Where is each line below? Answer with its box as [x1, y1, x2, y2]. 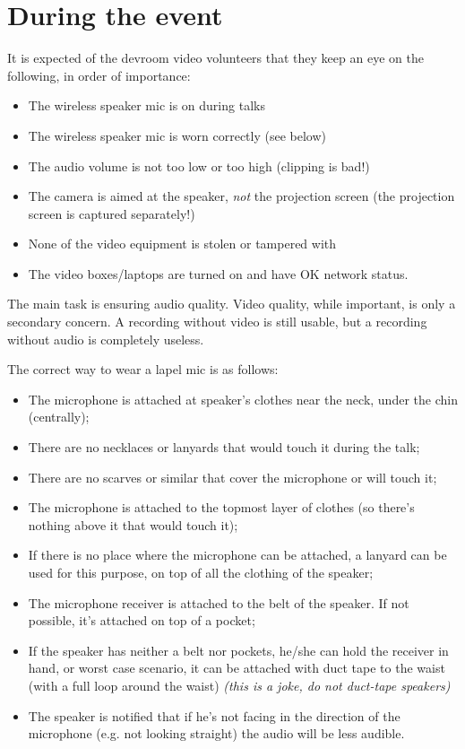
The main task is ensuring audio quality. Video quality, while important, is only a [7, 294, 456, 313]
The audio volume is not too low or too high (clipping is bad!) [28, 156, 370, 175]
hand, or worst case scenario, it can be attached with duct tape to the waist [28, 658, 445, 677]
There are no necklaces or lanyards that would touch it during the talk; [28, 438, 420, 457]
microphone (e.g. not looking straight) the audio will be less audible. [28, 724, 405, 743]
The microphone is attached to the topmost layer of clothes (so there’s [28, 498, 415, 517]
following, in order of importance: [7, 65, 191, 84]
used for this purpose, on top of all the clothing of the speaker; [28, 563, 374, 581]
